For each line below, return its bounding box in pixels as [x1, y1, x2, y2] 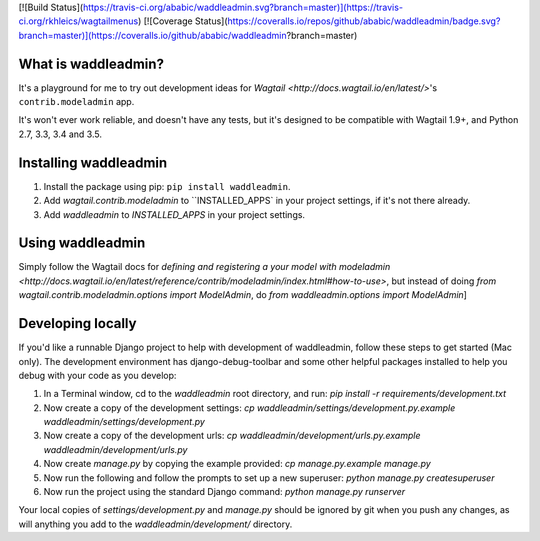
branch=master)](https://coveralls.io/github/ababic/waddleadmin [18, 29, 287, 41]
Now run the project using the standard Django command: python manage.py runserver [43, 486, 406, 498]
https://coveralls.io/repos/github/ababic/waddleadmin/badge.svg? [227, 15, 501, 27]
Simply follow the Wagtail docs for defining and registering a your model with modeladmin [18, 261, 391, 273]
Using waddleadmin [18, 235, 146, 252]
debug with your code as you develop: [18, 369, 177, 381]
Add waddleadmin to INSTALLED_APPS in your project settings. [43, 208, 305, 220]
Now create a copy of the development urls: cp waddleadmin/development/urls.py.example [43, 430, 421, 442]
